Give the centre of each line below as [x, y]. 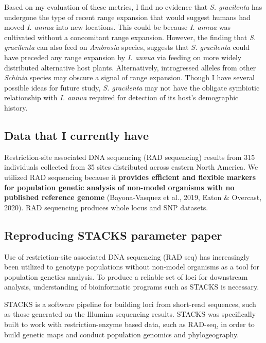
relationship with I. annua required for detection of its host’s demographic [121, 97]
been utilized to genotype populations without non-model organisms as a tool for [132, 267]
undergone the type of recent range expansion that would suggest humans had [127, 17]
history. [16, 107]
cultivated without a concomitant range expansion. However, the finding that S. [130, 37]
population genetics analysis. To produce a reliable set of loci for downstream [126, 276]
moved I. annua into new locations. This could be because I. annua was [118, 27]
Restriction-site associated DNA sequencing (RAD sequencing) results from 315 [130, 157]
